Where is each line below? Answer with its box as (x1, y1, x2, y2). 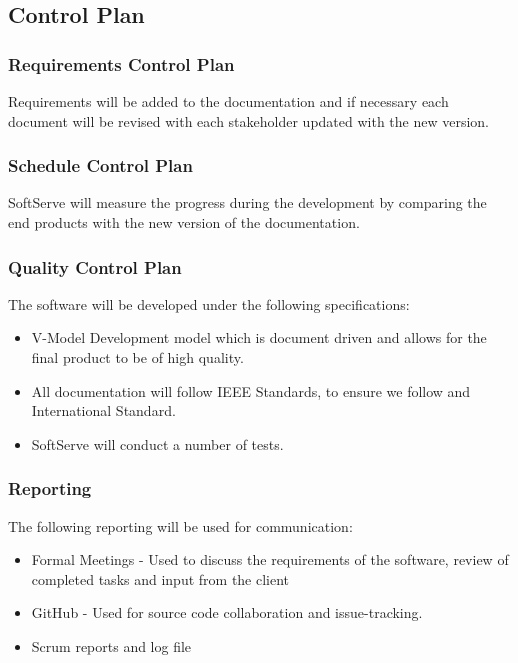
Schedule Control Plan (8, 153, 193, 178)
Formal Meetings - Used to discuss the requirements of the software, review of (31, 549, 509, 570)
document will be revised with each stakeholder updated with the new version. (8, 110, 490, 131)
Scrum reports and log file (31, 635, 192, 656)
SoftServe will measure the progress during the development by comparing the (8, 192, 487, 213)
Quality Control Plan (8, 254, 182, 279)
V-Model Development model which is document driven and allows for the (31, 327, 487, 348)
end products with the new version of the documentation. (8, 212, 360, 232)
